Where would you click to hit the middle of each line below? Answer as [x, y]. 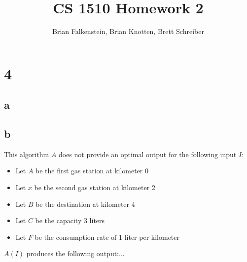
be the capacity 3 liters [70, 220]
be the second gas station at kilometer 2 [95, 187]
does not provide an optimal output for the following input [147, 154]
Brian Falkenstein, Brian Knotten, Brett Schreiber [128, 31]
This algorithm [27, 154]
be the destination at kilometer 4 [85, 204]
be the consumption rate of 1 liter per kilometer [107, 237]
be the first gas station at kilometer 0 [92, 171]
